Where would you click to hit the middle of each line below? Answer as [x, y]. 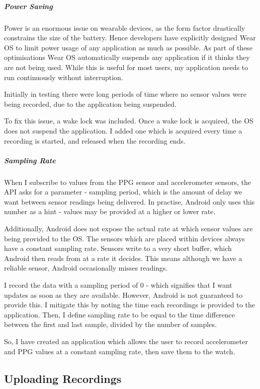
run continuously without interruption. [64, 77]
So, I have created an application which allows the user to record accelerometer [126, 341]
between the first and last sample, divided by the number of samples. [110, 324]
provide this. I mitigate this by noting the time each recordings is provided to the [130, 305]
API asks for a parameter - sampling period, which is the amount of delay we [123, 192]
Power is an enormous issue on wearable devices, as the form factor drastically [125, 27]
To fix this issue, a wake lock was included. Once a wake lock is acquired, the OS [129, 121]
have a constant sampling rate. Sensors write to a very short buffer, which [118, 248]
